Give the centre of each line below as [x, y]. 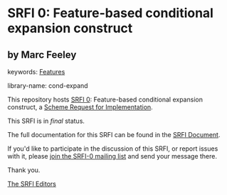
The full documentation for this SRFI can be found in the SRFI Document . [114, 135]
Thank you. [24, 170]
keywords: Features [36, 72]
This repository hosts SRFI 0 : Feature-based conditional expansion [105, 99]
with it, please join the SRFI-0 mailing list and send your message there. [112, 156]
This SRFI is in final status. [46, 121]
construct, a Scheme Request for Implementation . [80, 107]
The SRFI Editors [32, 184]
